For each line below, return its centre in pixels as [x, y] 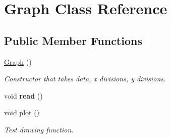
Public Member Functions [73, 40]
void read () [23, 95]
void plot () [22, 112]
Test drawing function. [39, 129]
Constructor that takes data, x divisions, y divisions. [85, 79]
